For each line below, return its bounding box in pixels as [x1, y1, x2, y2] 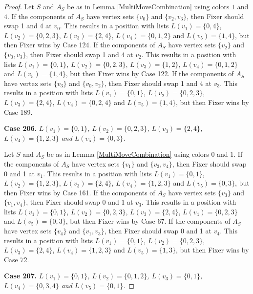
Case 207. [4, 271, 37, 281]
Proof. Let [4, 1, 34, 11]
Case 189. [4, 106, 33, 117]
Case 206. [4, 123, 37, 133]
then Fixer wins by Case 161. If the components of [4, 187, 155, 197]
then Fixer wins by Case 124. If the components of [4, 40, 155, 50]
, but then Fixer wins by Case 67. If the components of [65, 216, 231, 226]
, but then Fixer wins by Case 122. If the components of [65, 68, 234, 79]
